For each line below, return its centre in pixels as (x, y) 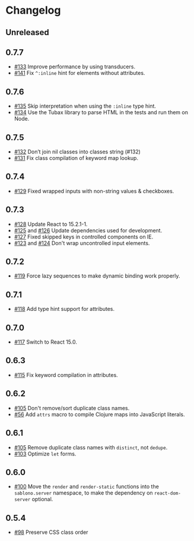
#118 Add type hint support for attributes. (64, 309)
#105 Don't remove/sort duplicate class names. (72, 408)
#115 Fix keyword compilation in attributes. (66, 375)
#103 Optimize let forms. (45, 454)
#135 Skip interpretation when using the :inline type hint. (85, 106)
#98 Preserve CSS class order (51, 532)
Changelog (33, 10)
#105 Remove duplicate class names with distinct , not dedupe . (91, 447)
